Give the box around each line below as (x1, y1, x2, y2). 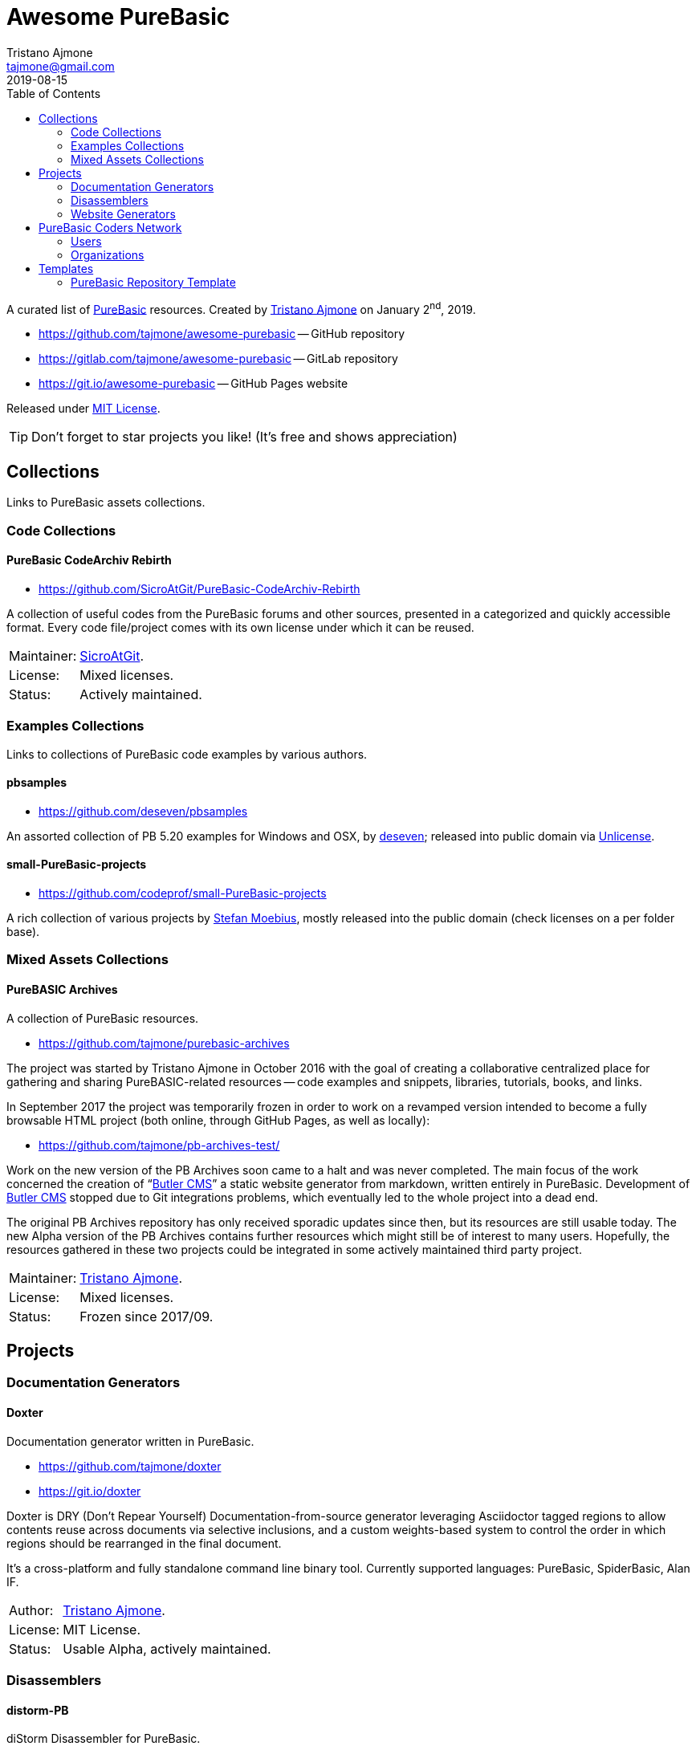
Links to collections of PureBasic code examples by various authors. (6, 747, 368, 761)
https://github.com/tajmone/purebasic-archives (39, 1036, 290, 1050)
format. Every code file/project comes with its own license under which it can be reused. (6, 620, 474, 634)
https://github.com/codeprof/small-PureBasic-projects (39, 886, 327, 901)
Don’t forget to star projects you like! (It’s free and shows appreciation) (31, 429, 458, 446)
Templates (39, 261, 94, 275)
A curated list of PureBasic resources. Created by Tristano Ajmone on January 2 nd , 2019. (6, 299, 476, 316)
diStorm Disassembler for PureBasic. (6, 1732, 201, 1746)
